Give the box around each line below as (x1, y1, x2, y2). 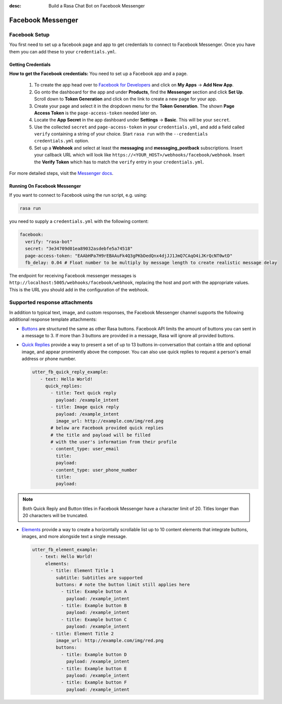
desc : (9, 3, 21, 8)
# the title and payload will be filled (50, 432, 150, 438)
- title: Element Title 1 (50, 568, 114, 574)
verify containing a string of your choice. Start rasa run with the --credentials (34, 131, 208, 137)
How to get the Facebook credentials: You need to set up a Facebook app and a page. (9, 70, 188, 76)
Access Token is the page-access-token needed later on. (34, 110, 157, 116)
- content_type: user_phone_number (50, 467, 138, 473)
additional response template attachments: (9, 316, 97, 322)
